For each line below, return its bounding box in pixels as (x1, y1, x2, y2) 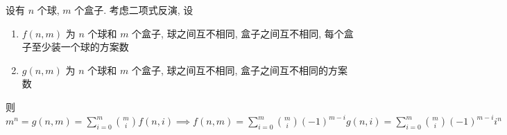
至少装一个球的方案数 (31, 39, 129, 54)
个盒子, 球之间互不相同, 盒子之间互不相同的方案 (131, 62, 348, 77)
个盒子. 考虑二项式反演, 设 (74, 3, 194, 17)
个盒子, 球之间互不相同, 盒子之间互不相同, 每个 (132, 26, 344, 40)
